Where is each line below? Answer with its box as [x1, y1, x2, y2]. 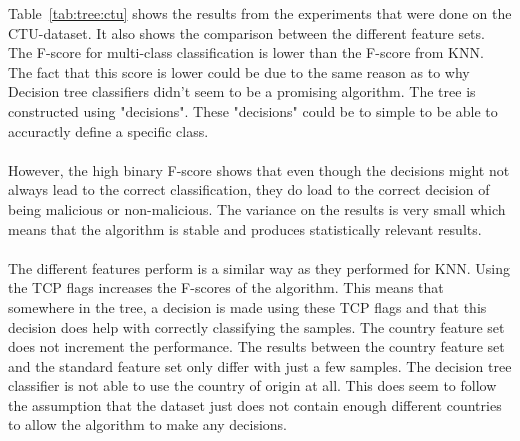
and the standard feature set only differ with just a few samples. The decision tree [8, 355, 512, 376]
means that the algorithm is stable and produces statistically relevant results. [8, 218, 482, 239]
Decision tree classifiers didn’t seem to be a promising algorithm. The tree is [8, 81, 476, 102]
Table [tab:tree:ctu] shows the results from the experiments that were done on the [8, 3, 512, 23]
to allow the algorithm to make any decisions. [8, 414, 288, 435]
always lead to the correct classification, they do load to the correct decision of [8, 179, 490, 200]
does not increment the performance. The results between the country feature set [8, 336, 505, 357]
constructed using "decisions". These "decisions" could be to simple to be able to [8, 100, 498, 121]
